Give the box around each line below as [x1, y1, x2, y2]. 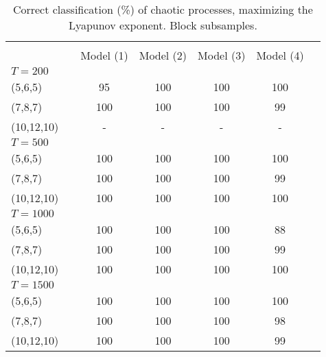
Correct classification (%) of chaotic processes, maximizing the [12, 1, 313, 17]
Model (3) [198, 47, 246, 63]
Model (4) [256, 47, 304, 63]
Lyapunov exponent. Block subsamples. [68, 17, 257, 33]
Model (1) [80, 47, 128, 63]
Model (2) [139, 47, 187, 63]
